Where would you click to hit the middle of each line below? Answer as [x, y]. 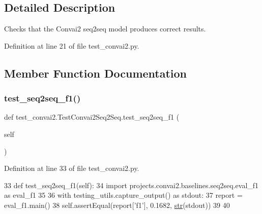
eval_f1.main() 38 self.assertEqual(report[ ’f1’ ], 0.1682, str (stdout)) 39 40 [117, 205]
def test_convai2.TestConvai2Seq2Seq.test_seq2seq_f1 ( [92, 117]
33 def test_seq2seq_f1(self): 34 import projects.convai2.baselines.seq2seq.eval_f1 [132, 185]
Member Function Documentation [96, 73]
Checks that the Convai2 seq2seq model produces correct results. [105, 29]
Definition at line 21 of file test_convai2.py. [72, 45]
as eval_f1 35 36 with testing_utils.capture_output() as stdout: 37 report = [123, 195]
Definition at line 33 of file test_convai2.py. [72, 168]
